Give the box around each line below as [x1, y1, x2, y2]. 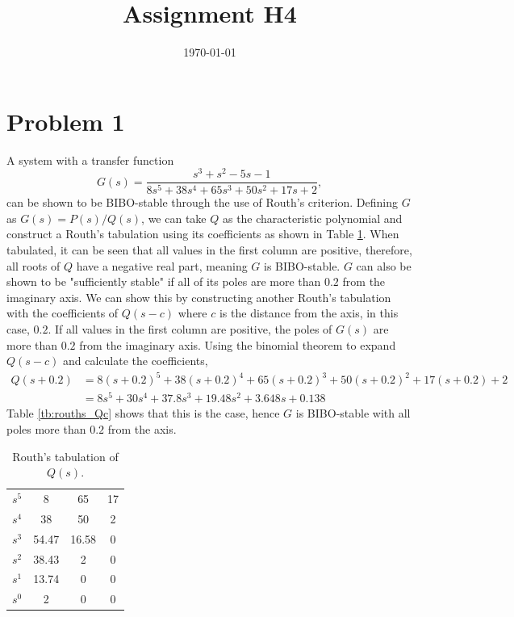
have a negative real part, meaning [76, 257, 248, 274]
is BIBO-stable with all [295, 405, 411, 422]
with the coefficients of [6, 304, 119, 321]
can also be [356, 257, 412, 274]
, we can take [141, 209, 207, 226]
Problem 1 [6, 104, 125, 137]
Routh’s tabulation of [12, 447, 119, 464]
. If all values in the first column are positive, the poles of [48, 321, 332, 338]
